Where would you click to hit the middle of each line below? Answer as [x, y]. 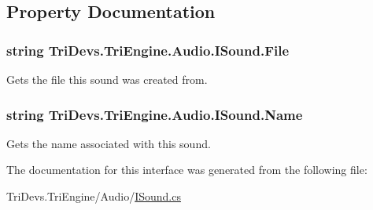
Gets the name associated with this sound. [109, 143]
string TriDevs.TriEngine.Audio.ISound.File [148, 50]
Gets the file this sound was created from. [107, 79]
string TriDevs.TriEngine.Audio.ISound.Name [155, 114]
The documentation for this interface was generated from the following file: [187, 170]
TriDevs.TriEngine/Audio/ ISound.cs [94, 196]
